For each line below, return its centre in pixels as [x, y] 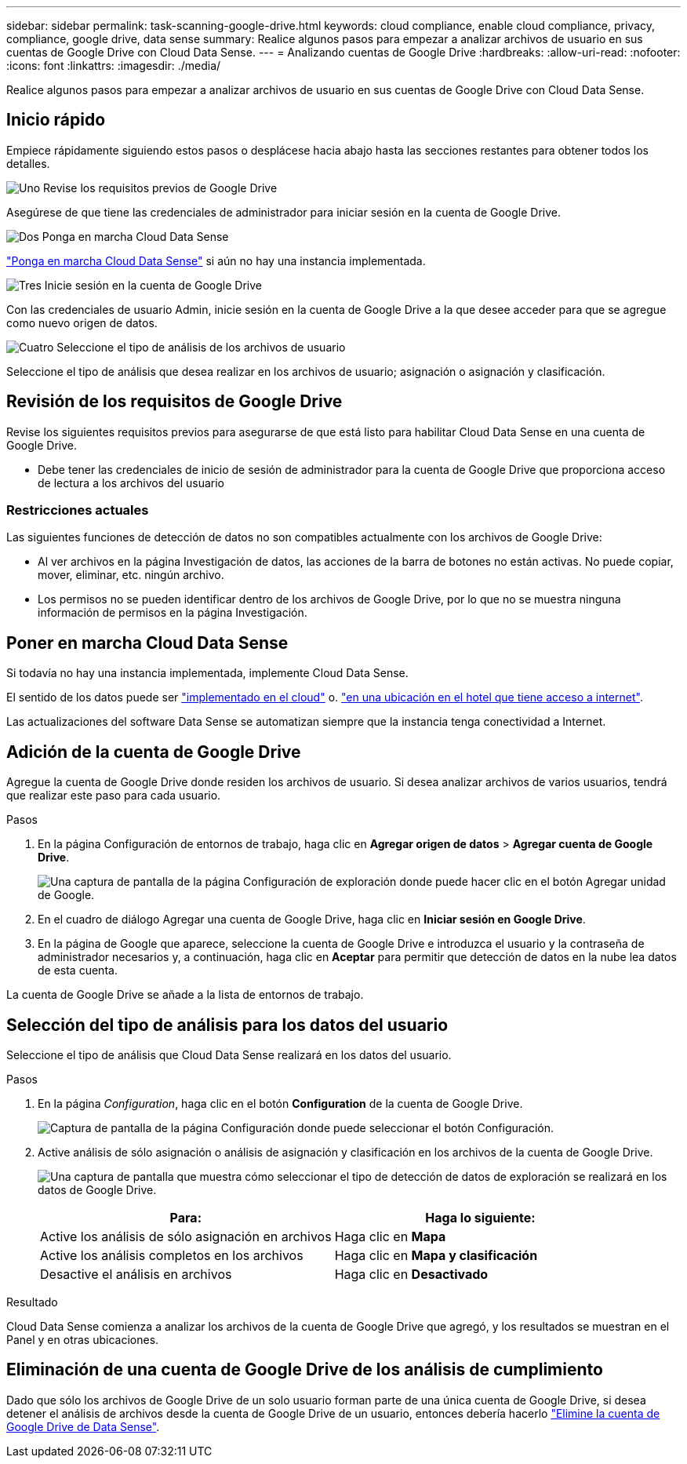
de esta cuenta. [78, 971]
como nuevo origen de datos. [82, 322]
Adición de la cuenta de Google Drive [154, 752]
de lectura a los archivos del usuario [131, 483]
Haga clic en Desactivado [411, 1274]
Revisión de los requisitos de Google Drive [174, 402]
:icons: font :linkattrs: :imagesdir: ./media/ [114, 66]
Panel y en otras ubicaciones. [83, 1339]
